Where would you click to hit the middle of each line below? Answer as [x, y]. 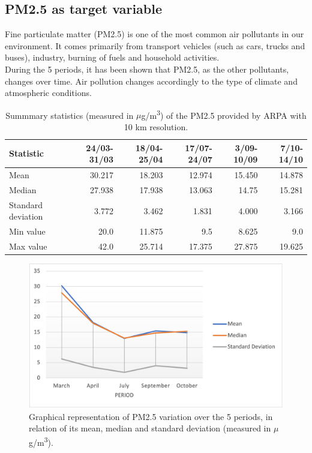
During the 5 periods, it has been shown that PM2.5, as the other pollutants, [147, 69]
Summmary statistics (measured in [70, 115]
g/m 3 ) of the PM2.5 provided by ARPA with [224, 114]
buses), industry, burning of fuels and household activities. [112, 57]
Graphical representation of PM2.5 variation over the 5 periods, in [151, 416]
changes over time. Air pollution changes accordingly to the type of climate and [151, 81]
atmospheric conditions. [48, 93]
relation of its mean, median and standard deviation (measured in [150, 428]
